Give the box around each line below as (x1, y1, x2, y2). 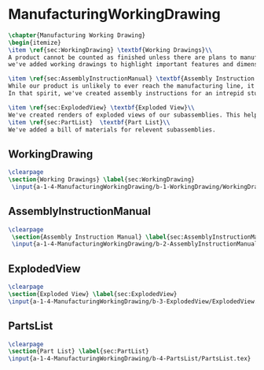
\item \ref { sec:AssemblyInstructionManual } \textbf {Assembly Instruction (8, 75, 255, 83)
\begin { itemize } (8, 39, 61, 46)
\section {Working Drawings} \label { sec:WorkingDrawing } (8, 176, 195, 183)
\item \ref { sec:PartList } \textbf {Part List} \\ (8, 118, 170, 126)
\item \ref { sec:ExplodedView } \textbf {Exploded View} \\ (8, 103, 195, 112)
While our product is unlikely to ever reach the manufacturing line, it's (8, 82, 262, 91)
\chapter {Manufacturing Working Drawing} (8, 31, 146, 39)
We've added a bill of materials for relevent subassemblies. (8, 125, 216, 134)
